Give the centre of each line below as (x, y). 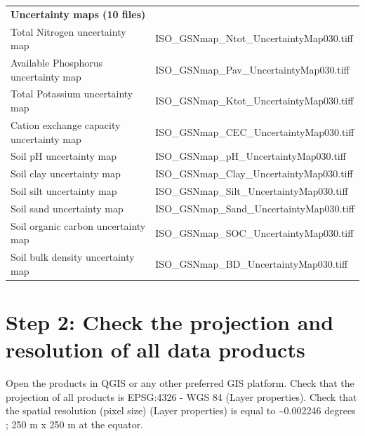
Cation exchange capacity (66, 124)
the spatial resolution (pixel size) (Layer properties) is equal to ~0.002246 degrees (181, 410)
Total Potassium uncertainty (72, 94)
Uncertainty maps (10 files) (78, 14)
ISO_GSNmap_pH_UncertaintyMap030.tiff (251, 156)
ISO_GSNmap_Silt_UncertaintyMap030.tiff (252, 191)
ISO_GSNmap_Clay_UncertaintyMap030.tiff (254, 173)
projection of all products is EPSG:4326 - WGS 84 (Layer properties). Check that (181, 396)
